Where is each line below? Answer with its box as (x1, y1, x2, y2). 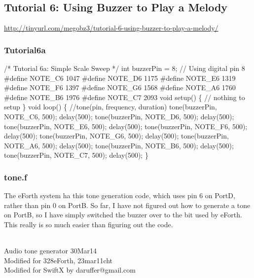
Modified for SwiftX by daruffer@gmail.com (4, 265, 136, 275)
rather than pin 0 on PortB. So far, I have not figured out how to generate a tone (4, 200, 251, 210)
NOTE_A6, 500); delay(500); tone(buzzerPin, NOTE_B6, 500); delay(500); (4, 140, 234, 150)
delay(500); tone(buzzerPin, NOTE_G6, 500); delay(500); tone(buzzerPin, (4, 131, 229, 141)
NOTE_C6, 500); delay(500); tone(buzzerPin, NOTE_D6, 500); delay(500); (4, 111, 234, 121)
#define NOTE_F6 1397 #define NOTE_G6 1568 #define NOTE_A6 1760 (4, 82, 236, 93)
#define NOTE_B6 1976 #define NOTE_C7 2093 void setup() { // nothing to (4, 92, 245, 102)
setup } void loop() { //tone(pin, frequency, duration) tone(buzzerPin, (4, 102, 217, 112)
